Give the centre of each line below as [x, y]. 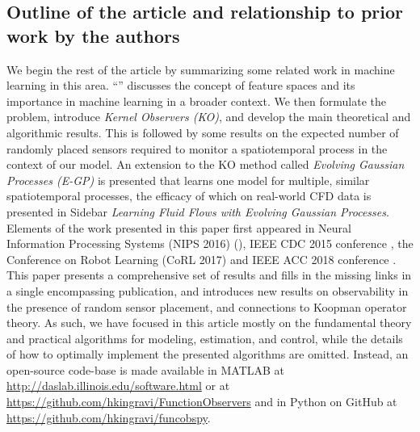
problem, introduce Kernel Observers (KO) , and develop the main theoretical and [209, 117]
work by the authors [93, 35]
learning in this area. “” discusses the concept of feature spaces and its [181, 85]
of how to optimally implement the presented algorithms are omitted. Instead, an [208, 354]
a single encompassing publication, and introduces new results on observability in [208, 290]
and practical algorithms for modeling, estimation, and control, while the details [205, 338]
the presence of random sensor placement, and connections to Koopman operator [207, 306]
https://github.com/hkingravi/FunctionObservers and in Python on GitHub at [202, 402]
